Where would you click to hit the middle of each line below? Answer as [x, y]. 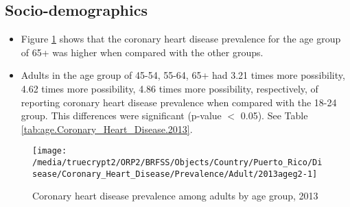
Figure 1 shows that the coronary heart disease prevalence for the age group [181, 39]
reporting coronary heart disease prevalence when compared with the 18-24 [179, 102]
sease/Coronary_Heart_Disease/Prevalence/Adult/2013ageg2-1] [175, 174]
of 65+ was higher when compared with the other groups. [142, 52]
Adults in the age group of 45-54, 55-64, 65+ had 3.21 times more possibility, [183, 75]
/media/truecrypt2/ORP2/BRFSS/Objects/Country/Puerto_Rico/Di [177, 163]
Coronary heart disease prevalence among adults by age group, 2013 [175, 196]
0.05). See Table [274, 115]
